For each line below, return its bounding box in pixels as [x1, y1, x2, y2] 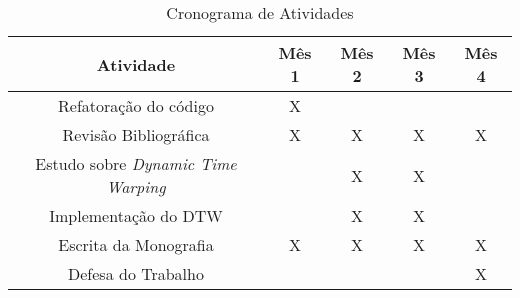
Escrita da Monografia [58, 233, 214, 256]
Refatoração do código [58, 94, 214, 117]
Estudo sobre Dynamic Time [35, 152, 237, 175]
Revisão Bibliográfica [62, 123, 210, 146]
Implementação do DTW [49, 204, 223, 227]
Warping [106, 175, 166, 198]
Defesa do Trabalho [68, 262, 204, 285]
